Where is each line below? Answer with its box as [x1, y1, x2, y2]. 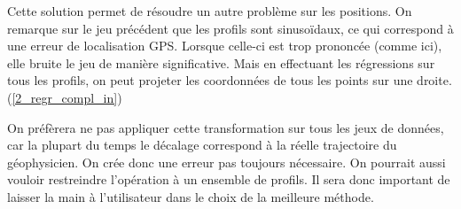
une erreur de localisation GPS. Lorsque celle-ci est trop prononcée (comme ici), [7, 36, 442, 55]
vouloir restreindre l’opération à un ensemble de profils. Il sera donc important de [7, 170, 450, 189]
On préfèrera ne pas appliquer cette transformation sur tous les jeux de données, [7, 118, 444, 136]
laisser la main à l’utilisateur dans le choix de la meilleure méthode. [7, 187, 374, 205]
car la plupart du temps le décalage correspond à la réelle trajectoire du [7, 135, 397, 154]
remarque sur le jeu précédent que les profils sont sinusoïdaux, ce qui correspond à [7, 19, 454, 37]
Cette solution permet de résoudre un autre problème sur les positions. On [7, 2, 412, 19]
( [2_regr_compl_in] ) [7, 88, 122, 106]
